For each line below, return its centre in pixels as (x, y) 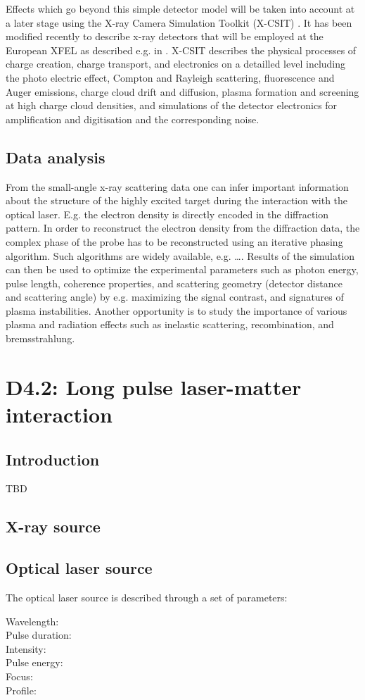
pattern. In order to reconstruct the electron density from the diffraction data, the (183, 228)
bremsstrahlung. (40, 338)
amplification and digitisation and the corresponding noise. (133, 119)
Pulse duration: (39, 635)
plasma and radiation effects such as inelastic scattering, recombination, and (170, 324)
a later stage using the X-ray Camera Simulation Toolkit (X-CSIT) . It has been (179, 22)
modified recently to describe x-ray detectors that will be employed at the (165, 36)
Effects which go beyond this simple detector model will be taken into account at (180, 8)
